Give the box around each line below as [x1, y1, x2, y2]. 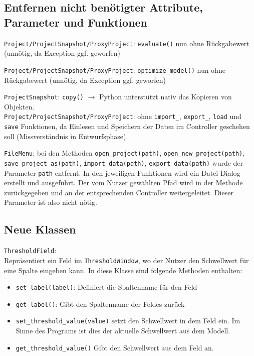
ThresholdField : [4, 245, 57, 256]
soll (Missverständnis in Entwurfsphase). [4, 131, 128, 141]
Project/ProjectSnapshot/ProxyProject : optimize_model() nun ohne [4, 64, 225, 75]
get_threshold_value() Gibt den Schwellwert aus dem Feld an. [16, 342, 214, 352]
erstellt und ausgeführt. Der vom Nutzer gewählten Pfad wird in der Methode [4, 177, 243, 188]
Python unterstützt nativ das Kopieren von [99, 91, 232, 102]
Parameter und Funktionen [4, 14, 148, 30]
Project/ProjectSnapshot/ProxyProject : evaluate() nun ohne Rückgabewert [4, 38, 249, 48]
